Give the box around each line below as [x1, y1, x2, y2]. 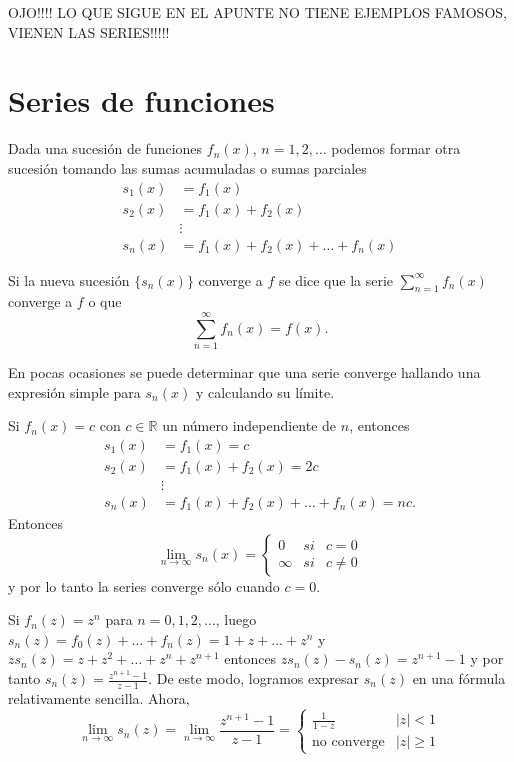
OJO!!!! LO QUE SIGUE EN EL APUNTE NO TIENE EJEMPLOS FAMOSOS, [8, 2, 507, 22]
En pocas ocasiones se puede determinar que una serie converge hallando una [8, 362, 481, 383]
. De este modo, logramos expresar [148, 668, 360, 689]
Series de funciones [8, 80, 275, 121]
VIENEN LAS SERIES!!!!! [8, 21, 170, 42]
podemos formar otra [331, 138, 461, 159]
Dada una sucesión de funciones [8, 138, 203, 159]
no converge [312, 735, 385, 750]
